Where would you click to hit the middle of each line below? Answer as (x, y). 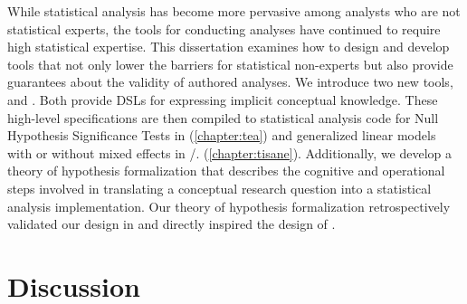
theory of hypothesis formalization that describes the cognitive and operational (226, 171)
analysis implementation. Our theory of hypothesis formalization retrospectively (229, 206)
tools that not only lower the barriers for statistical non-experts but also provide (230, 64)
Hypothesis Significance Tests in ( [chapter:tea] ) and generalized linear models (222, 135)
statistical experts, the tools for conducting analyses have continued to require (224, 28)
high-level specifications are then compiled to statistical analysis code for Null (223, 117)
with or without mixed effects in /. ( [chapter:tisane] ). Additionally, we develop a (230, 152)
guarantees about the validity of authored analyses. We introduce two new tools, (230, 82)
